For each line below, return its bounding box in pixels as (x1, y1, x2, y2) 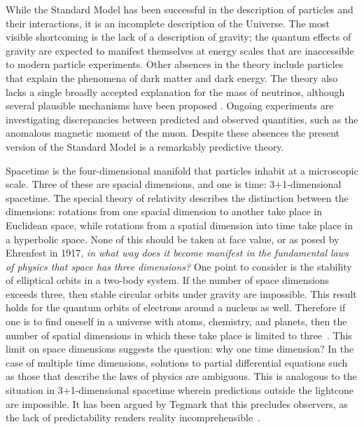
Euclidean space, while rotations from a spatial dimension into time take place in (6, 217, 353, 232)
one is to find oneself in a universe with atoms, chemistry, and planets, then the (6, 314, 347, 329)
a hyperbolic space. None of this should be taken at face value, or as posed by (6, 231, 339, 246)
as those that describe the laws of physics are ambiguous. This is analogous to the (6, 369, 357, 383)
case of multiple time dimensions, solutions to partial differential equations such (6, 355, 348, 369)
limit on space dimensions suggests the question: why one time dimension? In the (6, 341, 354, 356)
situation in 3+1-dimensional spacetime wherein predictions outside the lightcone (6, 383, 354, 397)
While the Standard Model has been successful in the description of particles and (6, 2, 353, 16)
